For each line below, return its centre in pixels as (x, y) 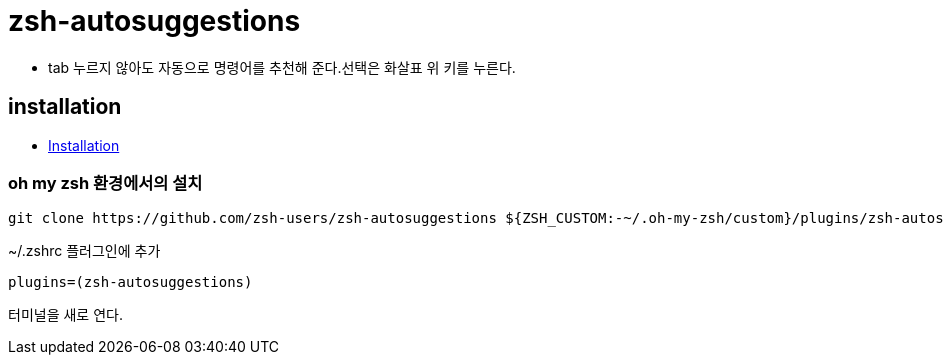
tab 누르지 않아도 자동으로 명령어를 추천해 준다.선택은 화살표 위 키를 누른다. (282, 67)
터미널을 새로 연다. (65, 315)
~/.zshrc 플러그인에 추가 (84, 251)
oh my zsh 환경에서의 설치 (105, 182)
